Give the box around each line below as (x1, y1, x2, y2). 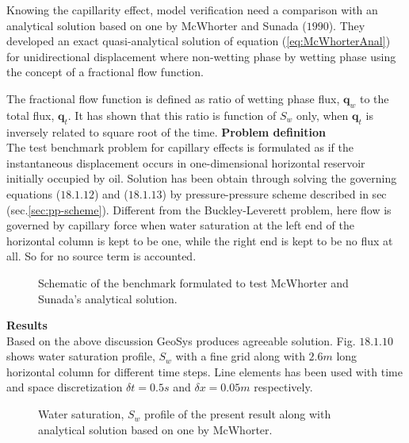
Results (6, 317, 48, 333)
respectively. (254, 379, 313, 395)
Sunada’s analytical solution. (38, 290, 178, 306)
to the (359, 90, 389, 106)
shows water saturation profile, (6, 348, 155, 364)
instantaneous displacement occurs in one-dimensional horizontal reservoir (6, 154, 365, 171)
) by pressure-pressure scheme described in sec (162, 185, 387, 202)
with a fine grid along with (175, 348, 305, 364)
